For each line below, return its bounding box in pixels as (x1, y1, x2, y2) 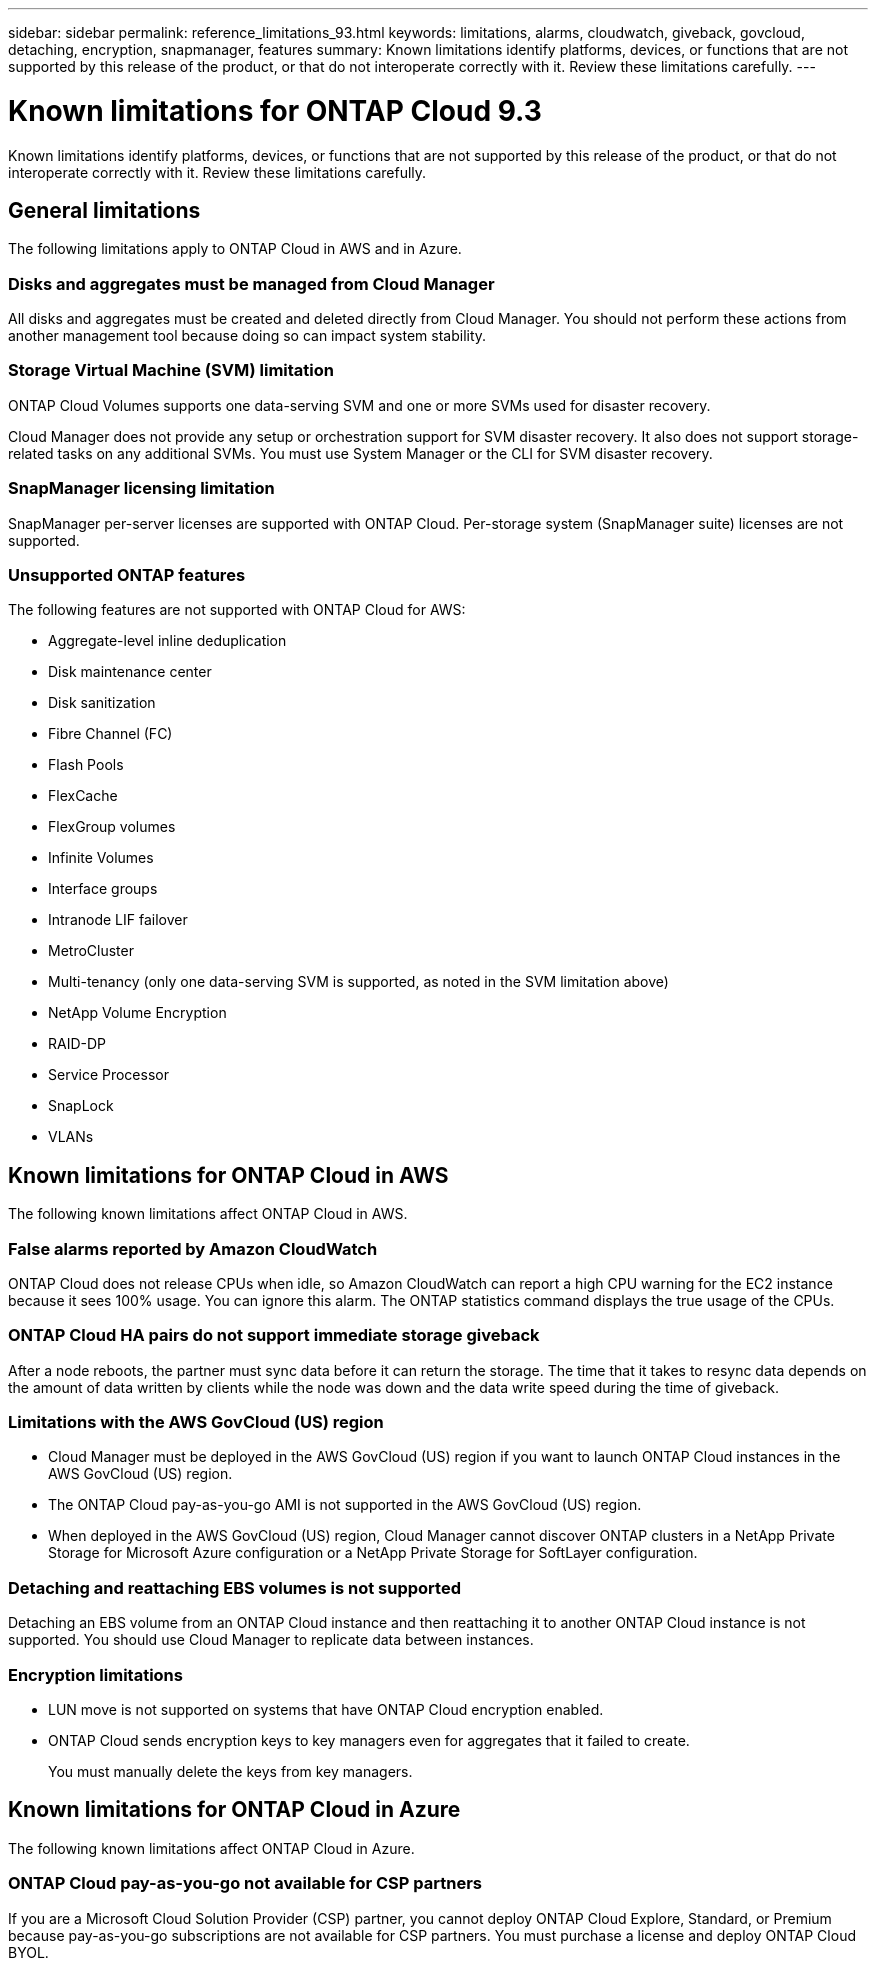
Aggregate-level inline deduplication (48, 632, 287, 650)
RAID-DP (48, 1035, 107, 1053)
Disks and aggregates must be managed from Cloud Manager (8, 273, 495, 294)
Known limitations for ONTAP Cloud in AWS (8, 1162, 449, 1188)
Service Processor (48, 1066, 169, 1084)
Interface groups (48, 880, 158, 898)
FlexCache (48, 787, 118, 805)
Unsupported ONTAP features (8, 564, 246, 585)
